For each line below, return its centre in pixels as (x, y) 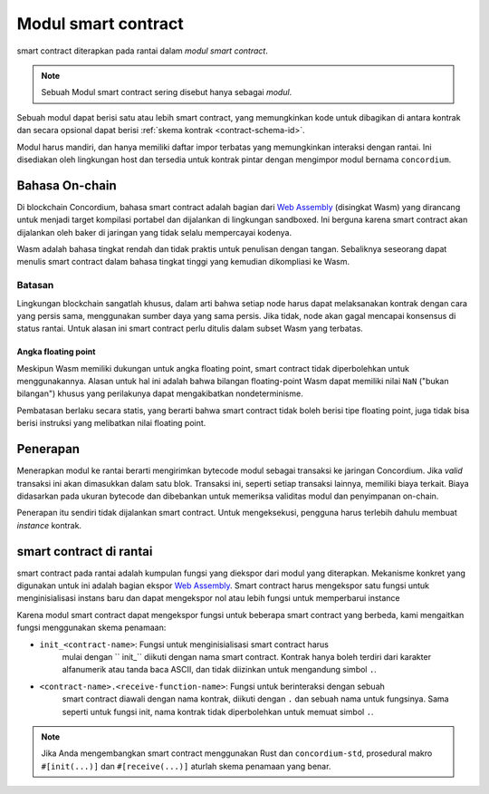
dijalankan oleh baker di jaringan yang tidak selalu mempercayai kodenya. (154, 232)
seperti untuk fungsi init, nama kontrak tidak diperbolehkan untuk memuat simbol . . (218, 712)
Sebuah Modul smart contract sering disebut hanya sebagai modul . (167, 92)
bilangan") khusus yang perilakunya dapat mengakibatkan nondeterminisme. (160, 393)
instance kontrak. (49, 525)
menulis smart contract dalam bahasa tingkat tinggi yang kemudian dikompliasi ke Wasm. (183, 262)
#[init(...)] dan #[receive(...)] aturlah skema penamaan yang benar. (186, 766)
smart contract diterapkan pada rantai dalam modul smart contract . (143, 51)
